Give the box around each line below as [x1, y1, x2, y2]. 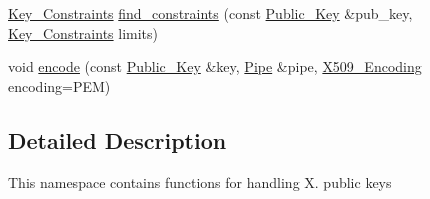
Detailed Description [8, 124, 227, 155]
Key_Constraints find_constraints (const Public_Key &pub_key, [8, 3, 413, 23]
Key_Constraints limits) [8, 22, 159, 43]
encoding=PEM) [8, 75, 111, 96]
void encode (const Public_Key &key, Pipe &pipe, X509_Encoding [8, 56, 422, 77]
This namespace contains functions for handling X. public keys [8, 171, 392, 192]
